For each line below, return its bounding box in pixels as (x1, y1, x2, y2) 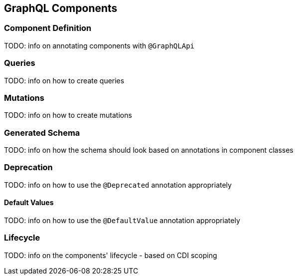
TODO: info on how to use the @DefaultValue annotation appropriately (4, 216, 240, 225)
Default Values (4, 198, 54, 207)
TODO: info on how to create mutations (4, 111, 132, 120)
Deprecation (4, 162, 53, 173)
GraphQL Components (4, 2, 118, 14)
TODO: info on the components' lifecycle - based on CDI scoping (4, 251, 217, 260)
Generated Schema (4, 127, 80, 138)
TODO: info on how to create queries (4, 76, 125, 85)
